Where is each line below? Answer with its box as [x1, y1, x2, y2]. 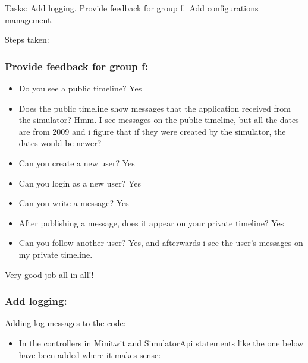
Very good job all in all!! [5, 268, 94, 280]
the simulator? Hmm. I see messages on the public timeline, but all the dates [18, 113, 299, 126]
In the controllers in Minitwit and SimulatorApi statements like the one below [18, 336, 304, 349]
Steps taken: [5, 33, 49, 46]
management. [5, 13, 54, 26]
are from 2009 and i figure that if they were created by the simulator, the [18, 125, 286, 137]
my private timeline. [18, 248, 93, 260]
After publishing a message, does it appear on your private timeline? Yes [18, 216, 284, 229]
